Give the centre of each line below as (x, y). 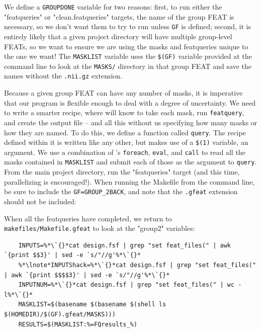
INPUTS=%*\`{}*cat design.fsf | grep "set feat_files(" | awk (125, 245)
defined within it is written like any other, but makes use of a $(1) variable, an (126, 142)
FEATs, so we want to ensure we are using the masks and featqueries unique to (126, 46)
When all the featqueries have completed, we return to (88, 218)
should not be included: (40, 201)
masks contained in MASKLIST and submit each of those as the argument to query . (130, 162)
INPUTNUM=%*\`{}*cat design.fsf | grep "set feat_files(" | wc (126, 285)
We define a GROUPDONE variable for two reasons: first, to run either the (113, 7)
